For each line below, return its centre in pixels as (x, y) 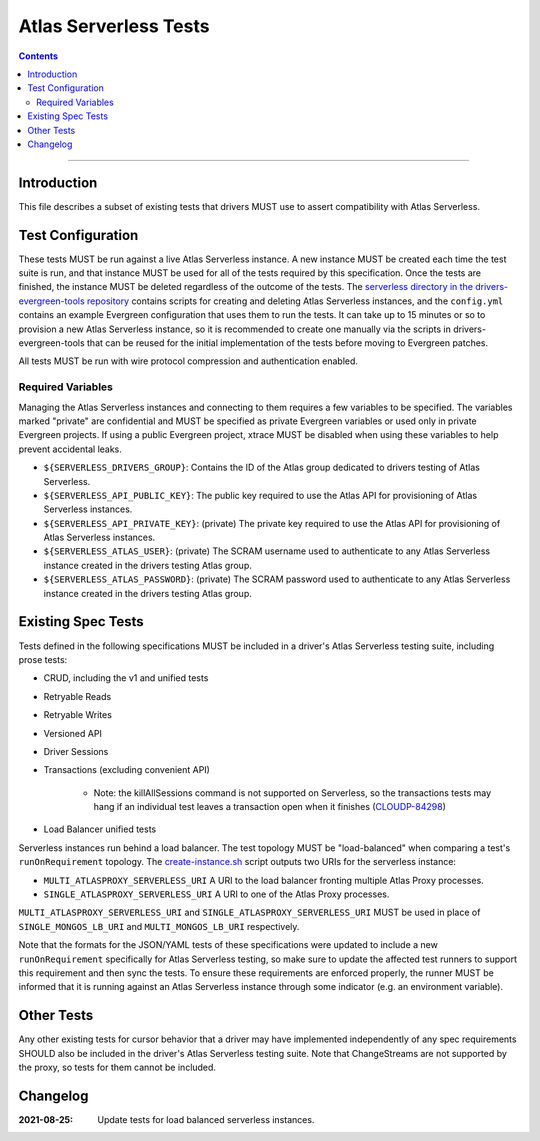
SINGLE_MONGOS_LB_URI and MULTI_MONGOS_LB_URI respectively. (159, 926)
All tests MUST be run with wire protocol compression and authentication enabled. (188, 361)
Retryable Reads (77, 696)
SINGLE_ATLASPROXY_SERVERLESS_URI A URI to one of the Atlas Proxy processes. (216, 894)
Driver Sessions (76, 751)
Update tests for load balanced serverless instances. (206, 1119)
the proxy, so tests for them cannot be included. (117, 1067)
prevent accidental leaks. (70, 449)
